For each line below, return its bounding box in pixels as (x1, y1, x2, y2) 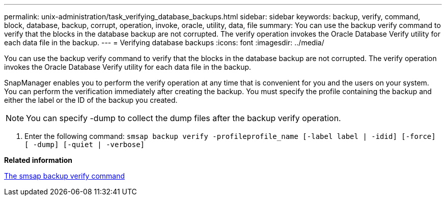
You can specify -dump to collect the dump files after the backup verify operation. (26, 113, 341, 123)
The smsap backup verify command (4, 172, 125, 180)
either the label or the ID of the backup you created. (4, 96, 178, 104)
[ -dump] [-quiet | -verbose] (24, 140, 145, 149)
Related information (4, 156, 73, 164)
